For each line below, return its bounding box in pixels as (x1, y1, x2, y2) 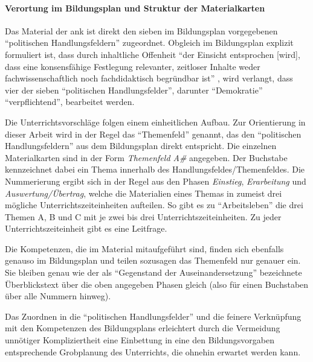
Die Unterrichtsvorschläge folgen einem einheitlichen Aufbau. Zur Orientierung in (5, 115, 306, 128)
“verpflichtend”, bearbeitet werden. (5, 95, 135, 108)
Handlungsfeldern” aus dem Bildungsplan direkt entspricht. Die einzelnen (5, 139, 277, 152)
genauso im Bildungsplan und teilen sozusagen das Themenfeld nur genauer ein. (5, 254, 301, 267)
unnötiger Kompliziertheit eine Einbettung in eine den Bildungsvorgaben (5, 334, 274, 346)
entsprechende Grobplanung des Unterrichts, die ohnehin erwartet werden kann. (5, 345, 301, 358)
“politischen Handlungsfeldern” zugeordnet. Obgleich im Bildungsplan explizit (5, 36, 294, 49)
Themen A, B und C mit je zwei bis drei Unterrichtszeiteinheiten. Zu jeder (5, 210, 282, 223)
